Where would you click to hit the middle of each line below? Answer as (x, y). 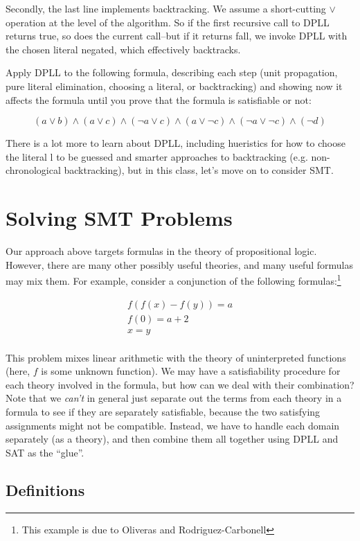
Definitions (45, 489)
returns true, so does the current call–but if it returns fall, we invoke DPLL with (177, 36)
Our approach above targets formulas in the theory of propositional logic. (161, 251)
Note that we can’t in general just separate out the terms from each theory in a (174, 398)
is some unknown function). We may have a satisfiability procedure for (191, 371)
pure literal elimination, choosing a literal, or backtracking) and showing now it (174, 86)
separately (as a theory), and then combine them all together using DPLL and (172, 439)
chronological (33, 170)
